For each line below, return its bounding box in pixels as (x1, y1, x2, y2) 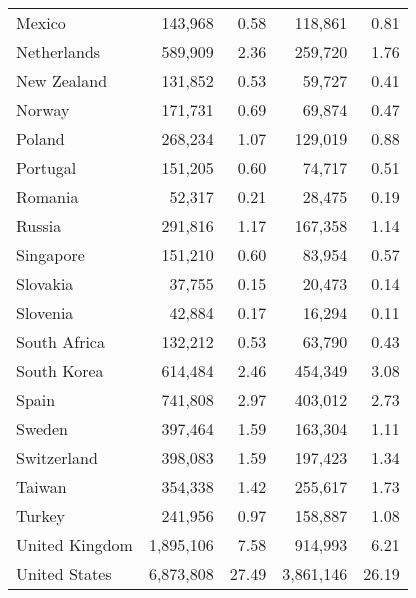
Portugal (16, 156, 77, 179)
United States (16, 562, 112, 585)
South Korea (16, 359, 104, 382)
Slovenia (16, 301, 74, 324)
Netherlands (16, 40, 101, 63)
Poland (16, 127, 65, 150)
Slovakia (16, 272, 74, 295)
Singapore (16, 243, 85, 266)
